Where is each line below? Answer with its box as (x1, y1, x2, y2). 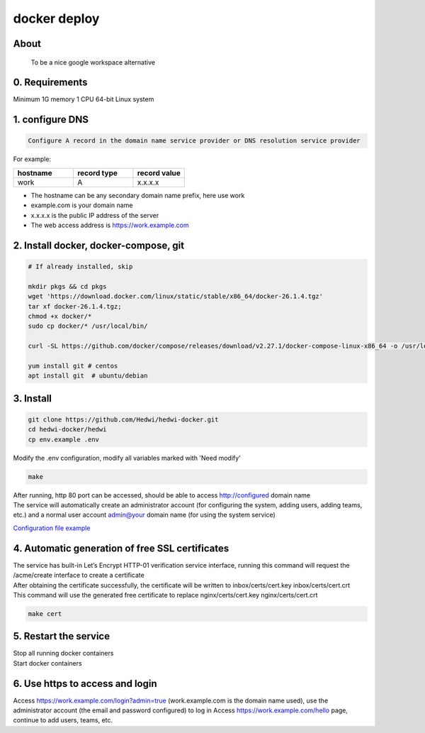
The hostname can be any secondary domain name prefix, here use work (30, 191, 245, 199)
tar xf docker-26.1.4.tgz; (28, 302, 122, 310)
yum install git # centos (28, 362, 118, 370)
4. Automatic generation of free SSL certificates (13, 542, 229, 554)
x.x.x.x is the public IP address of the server (30, 211, 159, 219)
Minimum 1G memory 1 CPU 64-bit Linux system (13, 95, 154, 104)
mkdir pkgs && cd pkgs (28, 282, 107, 290)
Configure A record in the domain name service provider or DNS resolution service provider (28, 137, 361, 145)
